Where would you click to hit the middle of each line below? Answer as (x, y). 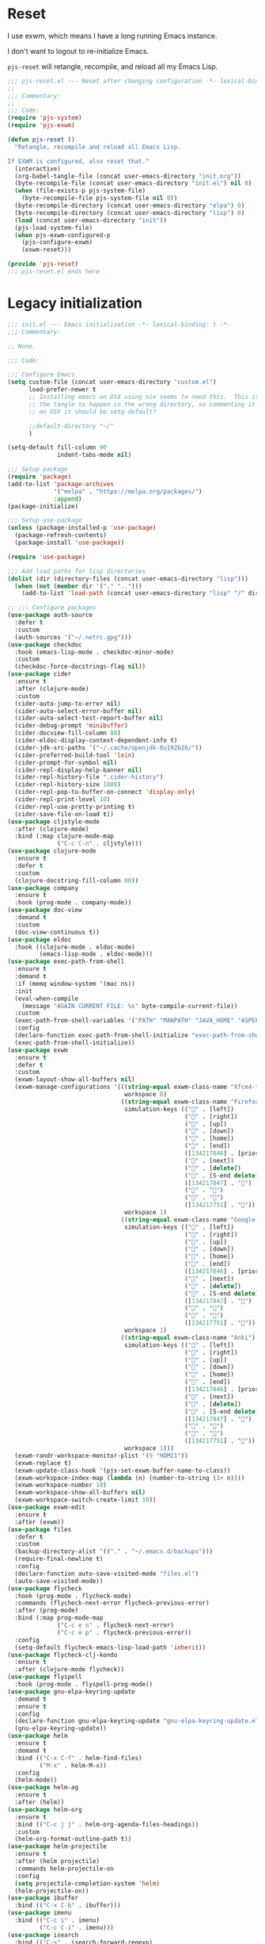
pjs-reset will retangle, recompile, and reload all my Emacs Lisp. (113, 66)
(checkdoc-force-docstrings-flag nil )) (80, 667)
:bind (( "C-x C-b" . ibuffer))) (68, 1906)
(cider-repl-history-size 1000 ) (68, 785)
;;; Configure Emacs (42, 375)
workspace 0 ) (146, 1095)
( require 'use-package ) (47, 557)
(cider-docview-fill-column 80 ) (68, 733)
